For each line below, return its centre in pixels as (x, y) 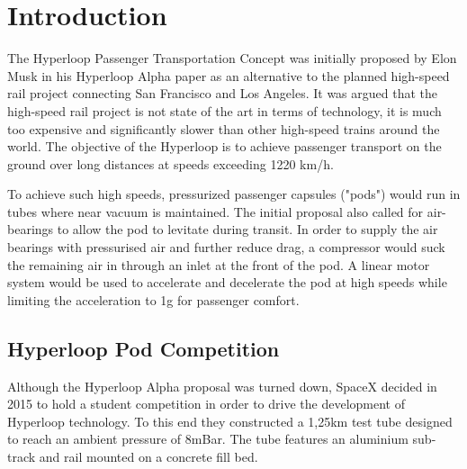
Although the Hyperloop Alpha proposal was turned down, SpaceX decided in (222, 386)
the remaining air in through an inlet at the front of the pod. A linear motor (219, 264)
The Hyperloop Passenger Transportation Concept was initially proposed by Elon (232, 58)
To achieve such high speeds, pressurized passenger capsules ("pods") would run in (234, 194)
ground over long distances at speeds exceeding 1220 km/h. (171, 163)
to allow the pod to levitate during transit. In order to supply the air (247, 229)
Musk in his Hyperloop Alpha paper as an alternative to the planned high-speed (229, 75)
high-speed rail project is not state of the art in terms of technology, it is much (225, 110)
